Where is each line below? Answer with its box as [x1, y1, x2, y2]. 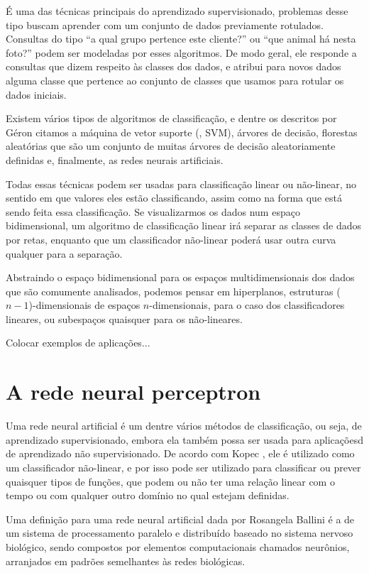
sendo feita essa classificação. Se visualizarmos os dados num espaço [6, 204, 300, 219]
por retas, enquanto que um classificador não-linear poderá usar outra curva [6, 231, 336, 246]
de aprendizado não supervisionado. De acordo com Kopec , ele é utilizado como [6, 446, 355, 461]
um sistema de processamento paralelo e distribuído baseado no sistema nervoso [6, 525, 353, 540]
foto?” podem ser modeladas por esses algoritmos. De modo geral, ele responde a [6, 45, 357, 60]
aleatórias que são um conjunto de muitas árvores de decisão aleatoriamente [6, 138, 336, 153]
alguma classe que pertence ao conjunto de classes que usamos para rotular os [6, 72, 344, 87]
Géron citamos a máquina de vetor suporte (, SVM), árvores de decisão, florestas [6, 124, 358, 139]
